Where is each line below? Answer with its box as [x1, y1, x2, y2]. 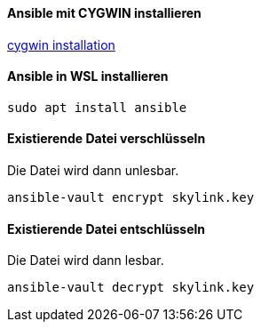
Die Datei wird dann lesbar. [7, 253, 164, 269]
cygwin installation [7, 36, 115, 52]
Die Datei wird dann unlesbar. [7, 163, 179, 179]
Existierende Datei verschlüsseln [7, 131, 206, 147]
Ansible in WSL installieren [7, 68, 169, 84]
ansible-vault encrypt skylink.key [7, 190, 255, 205]
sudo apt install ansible [7, 100, 187, 115]
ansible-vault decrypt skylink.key [7, 280, 255, 295]
